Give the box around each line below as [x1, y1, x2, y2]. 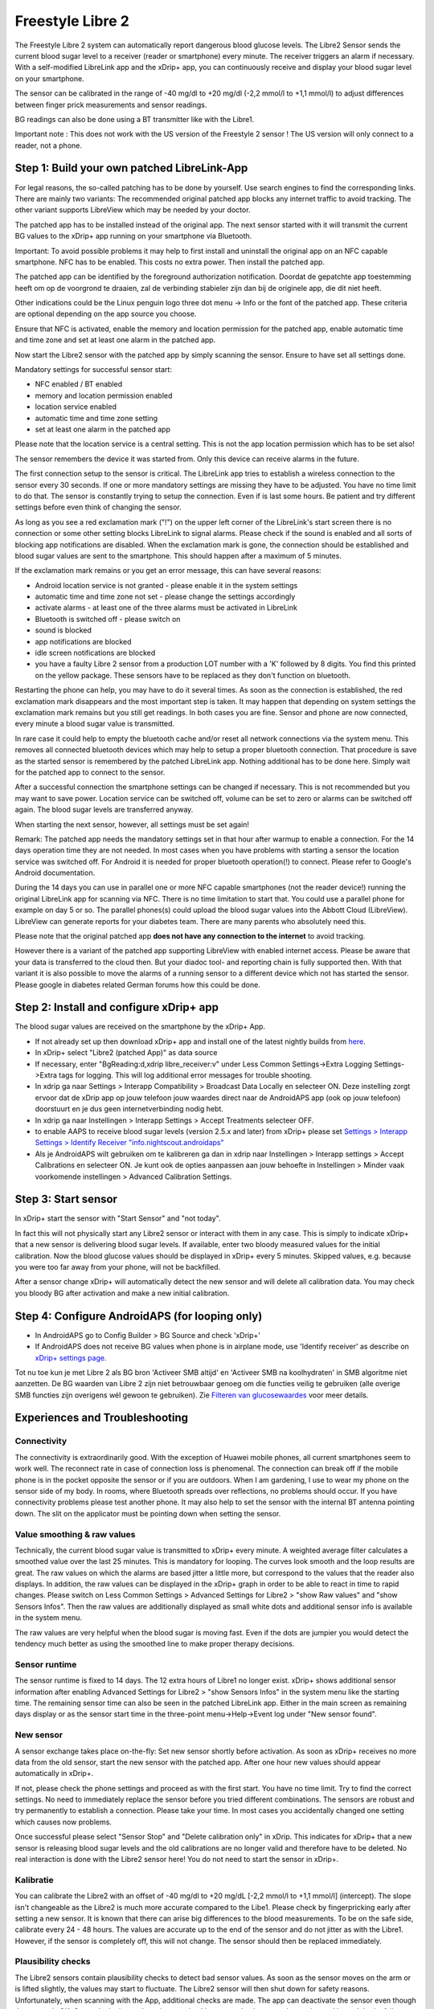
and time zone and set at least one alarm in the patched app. [14, 335, 216, 345]
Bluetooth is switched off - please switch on [35, 614, 181, 624]
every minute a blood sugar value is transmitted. [14, 719, 175, 729]
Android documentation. [14, 868, 96, 878]
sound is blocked [35, 625, 92, 635]
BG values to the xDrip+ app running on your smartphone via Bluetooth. [14, 231, 252, 241]
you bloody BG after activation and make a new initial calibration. [14, 1288, 230, 1298]
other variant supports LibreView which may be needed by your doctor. [14, 205, 251, 215]
